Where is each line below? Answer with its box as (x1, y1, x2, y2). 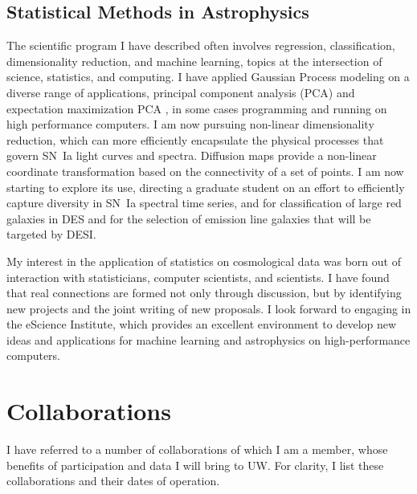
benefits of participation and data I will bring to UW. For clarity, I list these (6, 456, 384, 473)
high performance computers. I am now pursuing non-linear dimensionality (6, 116, 374, 133)
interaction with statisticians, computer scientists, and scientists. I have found (6, 268, 390, 285)
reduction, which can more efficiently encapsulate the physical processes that (6, 131, 384, 148)
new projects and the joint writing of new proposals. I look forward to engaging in (6, 300, 411, 316)
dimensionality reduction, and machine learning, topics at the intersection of (6, 52, 382, 69)
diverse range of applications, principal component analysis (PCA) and (6, 84, 355, 100)
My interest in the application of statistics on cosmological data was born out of (6, 252, 401, 269)
